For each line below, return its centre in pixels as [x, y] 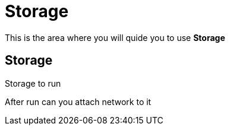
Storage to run [33, 83]
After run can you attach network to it [78, 102]
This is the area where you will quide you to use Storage [115, 37]
